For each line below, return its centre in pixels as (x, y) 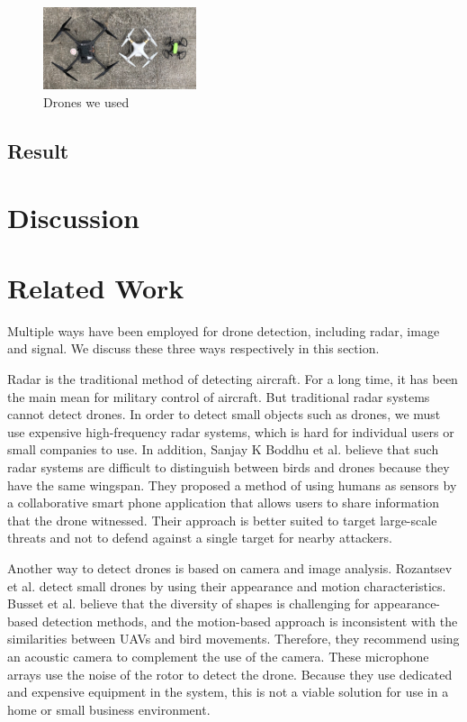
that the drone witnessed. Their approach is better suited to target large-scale (222, 520)
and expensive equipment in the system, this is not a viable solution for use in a (228, 692)
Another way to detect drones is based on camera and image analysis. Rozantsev (230, 567)
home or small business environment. (109, 709)
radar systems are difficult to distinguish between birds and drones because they (229, 466)
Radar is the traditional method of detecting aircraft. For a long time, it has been (233, 379)
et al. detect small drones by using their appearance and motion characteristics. (227, 585)
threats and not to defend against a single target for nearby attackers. (200, 538)
